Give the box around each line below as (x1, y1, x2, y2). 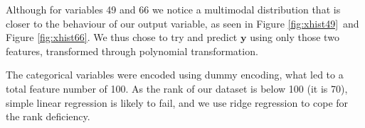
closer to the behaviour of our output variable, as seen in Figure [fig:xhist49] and (6, 16, 359, 30)
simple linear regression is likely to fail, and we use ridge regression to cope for (6, 95, 349, 110)
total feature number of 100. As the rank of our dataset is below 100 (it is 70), (6, 81, 348, 95)
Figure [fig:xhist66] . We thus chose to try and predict (6, 30, 238, 45)
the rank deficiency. (6, 109, 90, 124)
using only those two (250, 30, 339, 45)
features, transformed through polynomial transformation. (6, 43, 258, 58)
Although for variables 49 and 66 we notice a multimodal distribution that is (6, 2, 341, 16)
